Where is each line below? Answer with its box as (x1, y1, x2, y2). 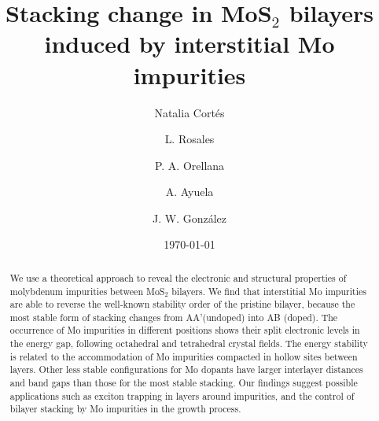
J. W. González (152, 209, 226, 226)
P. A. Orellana (154, 157, 225, 173)
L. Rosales (164, 131, 215, 147)
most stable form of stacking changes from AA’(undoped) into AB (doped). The (9, 310, 338, 323)
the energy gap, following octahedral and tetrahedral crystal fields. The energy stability (9, 337, 368, 350)
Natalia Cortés (154, 104, 225, 120)
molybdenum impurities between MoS (9, 284, 165, 297)
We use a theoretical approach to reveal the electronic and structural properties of (9, 271, 347, 284)
